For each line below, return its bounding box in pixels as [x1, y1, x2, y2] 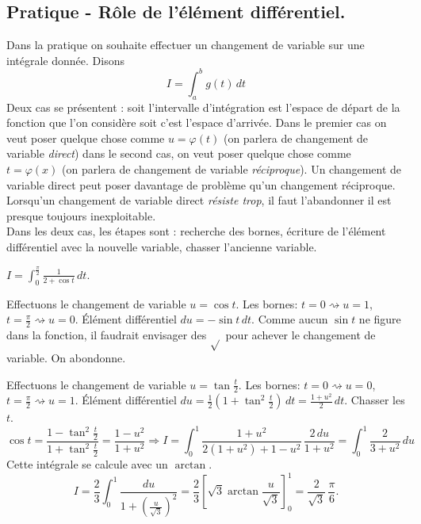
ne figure [358, 311, 401, 327]
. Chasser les [344, 392, 405, 408]
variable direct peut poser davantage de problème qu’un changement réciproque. [6, 176, 396, 193]
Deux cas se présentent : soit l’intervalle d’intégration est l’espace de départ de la [6, 98, 400, 115]
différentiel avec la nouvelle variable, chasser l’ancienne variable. [6, 239, 317, 255]
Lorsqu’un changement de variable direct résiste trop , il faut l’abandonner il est [6, 192, 392, 208]
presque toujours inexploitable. [6, 207, 156, 224]
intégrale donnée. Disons [6, 52, 124, 68]
